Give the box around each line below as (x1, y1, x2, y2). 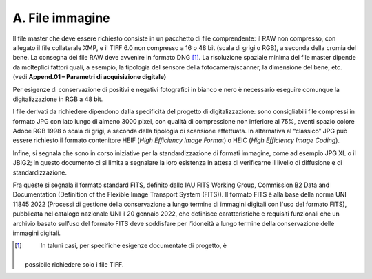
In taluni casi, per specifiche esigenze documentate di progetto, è (40, 241, 227, 250)
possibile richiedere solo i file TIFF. (25, 260, 124, 268)
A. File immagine (12, 10, 110, 25)
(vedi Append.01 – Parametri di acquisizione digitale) (12, 73, 167, 81)
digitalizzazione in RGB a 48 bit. (12, 95, 103, 103)
